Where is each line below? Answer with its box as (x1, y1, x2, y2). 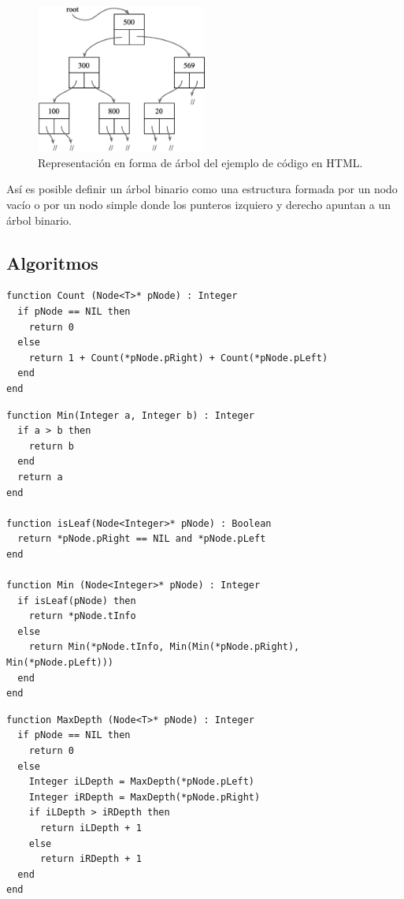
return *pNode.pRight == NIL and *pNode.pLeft (17, 533, 266, 545)
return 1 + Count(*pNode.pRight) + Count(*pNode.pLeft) (28, 352, 328, 364)
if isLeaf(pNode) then (17, 595, 136, 606)
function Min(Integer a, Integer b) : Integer (6, 409, 254, 421)
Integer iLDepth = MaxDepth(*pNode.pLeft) (28, 776, 254, 788)
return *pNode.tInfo (28, 610, 136, 622)
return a (17, 471, 63, 483)
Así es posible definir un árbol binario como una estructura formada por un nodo (6, 181, 398, 197)
